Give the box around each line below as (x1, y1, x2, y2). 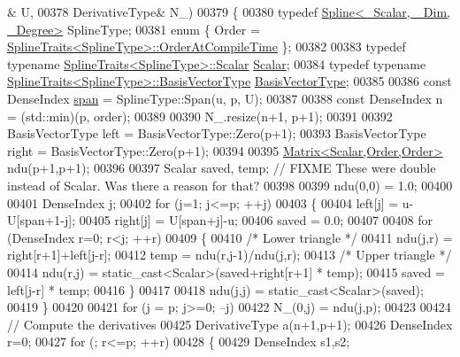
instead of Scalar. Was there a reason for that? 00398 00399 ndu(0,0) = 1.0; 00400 (7, 175, 453, 194)
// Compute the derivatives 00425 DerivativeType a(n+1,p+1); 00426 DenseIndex (7, 314, 453, 333)
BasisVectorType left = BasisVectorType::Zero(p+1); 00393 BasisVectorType (7, 124, 426, 143)
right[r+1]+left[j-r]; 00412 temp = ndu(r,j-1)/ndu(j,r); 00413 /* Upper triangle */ (7, 245, 452, 264)
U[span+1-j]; (7, 211, 76, 229)
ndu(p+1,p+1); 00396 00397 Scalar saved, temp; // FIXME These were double (7, 159, 436, 177)
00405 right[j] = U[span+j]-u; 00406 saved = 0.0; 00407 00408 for (79, 211, 433, 229)
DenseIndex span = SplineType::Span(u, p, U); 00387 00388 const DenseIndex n (7, 89, 443, 107)
